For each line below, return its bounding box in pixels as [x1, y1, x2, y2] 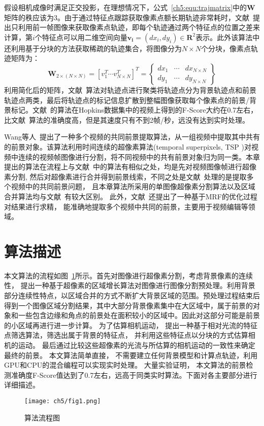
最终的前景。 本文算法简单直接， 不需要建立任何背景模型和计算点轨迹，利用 [4, 349, 258, 360]
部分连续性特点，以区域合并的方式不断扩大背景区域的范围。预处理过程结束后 [4, 290, 260, 300]
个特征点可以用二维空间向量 [35, 31, 127, 42]
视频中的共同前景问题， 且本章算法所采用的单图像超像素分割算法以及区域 [11, 181, 255, 192]
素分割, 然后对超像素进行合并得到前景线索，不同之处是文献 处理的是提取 [4, 171, 247, 182]
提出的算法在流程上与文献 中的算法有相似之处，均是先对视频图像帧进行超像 [4, 161, 256, 172]
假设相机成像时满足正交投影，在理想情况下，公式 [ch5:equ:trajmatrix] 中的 [4, 2, 247, 12]
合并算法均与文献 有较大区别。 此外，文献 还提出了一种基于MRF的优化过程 [4, 191, 257, 201]
